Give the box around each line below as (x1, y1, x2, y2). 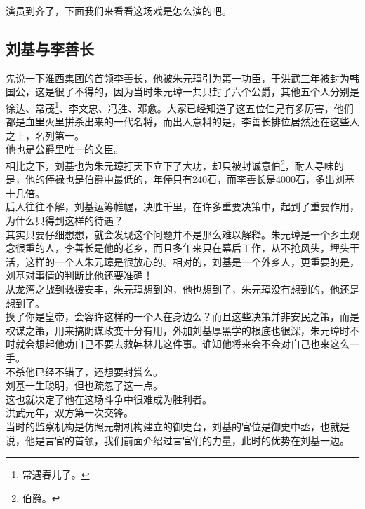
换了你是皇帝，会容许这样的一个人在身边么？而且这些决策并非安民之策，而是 (6, 309, 359, 324)
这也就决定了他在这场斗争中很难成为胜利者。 (6, 391, 212, 406)
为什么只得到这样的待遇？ (6, 213, 124, 228)
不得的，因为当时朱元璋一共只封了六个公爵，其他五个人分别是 (74, 84, 359, 99)
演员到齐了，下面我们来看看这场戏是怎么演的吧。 (6, 4, 232, 18)
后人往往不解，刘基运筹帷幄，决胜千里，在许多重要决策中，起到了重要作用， (6, 199, 359, 214)
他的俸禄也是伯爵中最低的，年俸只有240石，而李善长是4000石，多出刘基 (25, 172, 354, 186)
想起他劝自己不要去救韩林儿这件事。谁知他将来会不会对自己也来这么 (34, 337, 350, 351)
